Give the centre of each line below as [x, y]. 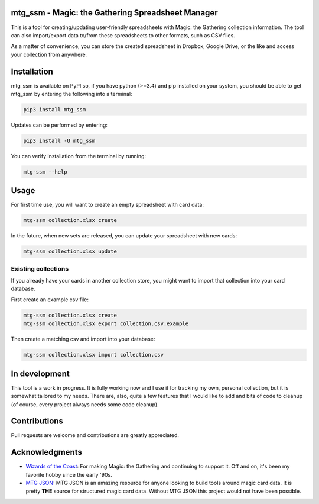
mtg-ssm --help [45, 171]
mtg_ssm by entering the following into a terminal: [71, 94]
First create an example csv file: [50, 300]
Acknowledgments [47, 452]
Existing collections [40, 268]
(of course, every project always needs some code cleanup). [85, 404]
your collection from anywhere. [49, 54]
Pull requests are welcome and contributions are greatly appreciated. [95, 435]
